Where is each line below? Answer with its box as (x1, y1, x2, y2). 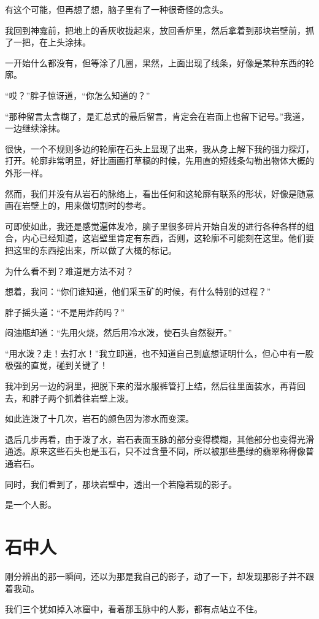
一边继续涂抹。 (5, 122, 65, 134)
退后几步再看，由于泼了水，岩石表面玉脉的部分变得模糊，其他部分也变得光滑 (5, 432, 314, 445)
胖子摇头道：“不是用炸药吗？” (5, 305, 125, 318)
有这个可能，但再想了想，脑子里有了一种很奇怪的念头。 (5, 3, 228, 15)
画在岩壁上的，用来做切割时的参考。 (5, 199, 151, 212)
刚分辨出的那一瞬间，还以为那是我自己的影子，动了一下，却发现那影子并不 (5, 569, 306, 582)
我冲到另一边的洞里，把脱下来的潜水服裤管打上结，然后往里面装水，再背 (5, 380, 297, 392)
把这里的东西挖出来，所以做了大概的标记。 (5, 243, 177, 256)
